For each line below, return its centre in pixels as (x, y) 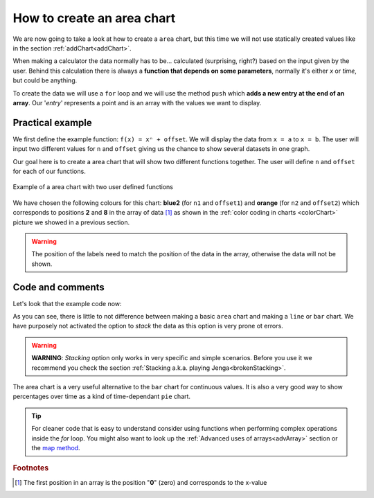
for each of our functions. (49, 171)
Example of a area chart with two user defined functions (93, 187)
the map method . (56, 447)
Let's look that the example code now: (67, 303)
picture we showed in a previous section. (71, 222)
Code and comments (59, 287)
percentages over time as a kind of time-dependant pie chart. (101, 397)
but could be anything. (45, 80)
